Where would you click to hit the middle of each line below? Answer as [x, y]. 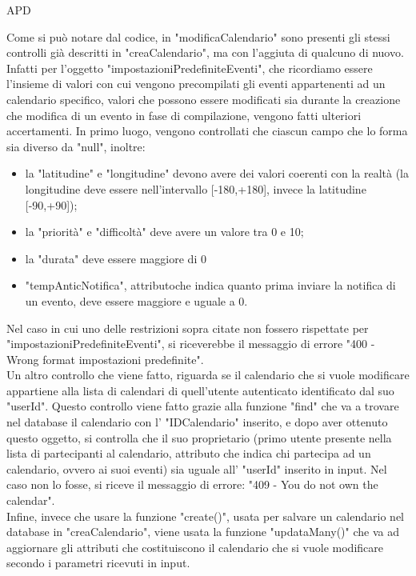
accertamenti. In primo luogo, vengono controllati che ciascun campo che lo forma [207, 131]
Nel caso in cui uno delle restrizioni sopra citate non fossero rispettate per [188, 328]
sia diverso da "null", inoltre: [76, 146]
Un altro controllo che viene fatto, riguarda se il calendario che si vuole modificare [208, 375]
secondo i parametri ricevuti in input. [98, 563]
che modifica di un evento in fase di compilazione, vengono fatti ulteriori [184, 115]
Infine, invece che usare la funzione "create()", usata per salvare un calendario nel [205, 516]
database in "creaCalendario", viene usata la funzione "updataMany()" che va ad [203, 532]
